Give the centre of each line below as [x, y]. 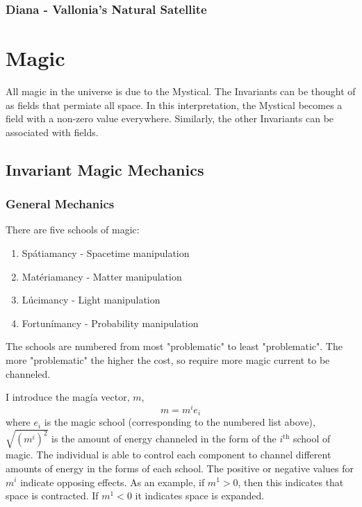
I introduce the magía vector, [68, 397]
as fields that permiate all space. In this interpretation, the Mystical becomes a [174, 105]
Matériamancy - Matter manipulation [102, 276]
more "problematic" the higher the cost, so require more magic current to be [168, 359]
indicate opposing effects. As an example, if [113, 482]
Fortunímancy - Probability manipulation [110, 323]
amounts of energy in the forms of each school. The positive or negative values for [180, 468]
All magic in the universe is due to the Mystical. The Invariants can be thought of [181, 91]
